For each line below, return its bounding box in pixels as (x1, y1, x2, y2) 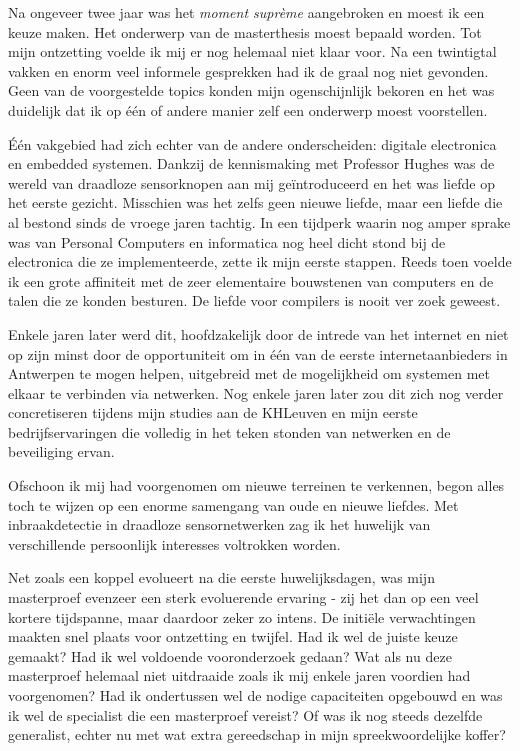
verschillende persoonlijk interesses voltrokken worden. (8, 533, 341, 554)
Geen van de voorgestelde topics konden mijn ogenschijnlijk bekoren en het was (8, 80, 495, 101)
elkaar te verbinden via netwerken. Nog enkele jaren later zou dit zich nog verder (8, 382, 504, 403)
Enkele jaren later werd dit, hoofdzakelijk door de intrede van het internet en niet (8, 323, 509, 344)
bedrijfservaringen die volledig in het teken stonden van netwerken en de (8, 421, 451, 442)
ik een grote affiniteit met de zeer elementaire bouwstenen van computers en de (8, 270, 494, 291)
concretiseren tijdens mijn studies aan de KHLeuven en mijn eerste (8, 402, 418, 423)
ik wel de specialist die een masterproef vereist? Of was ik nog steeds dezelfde (8, 704, 483, 725)
